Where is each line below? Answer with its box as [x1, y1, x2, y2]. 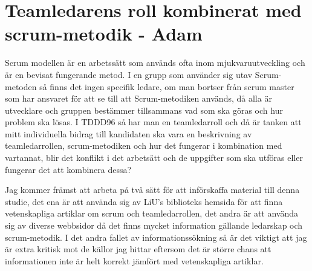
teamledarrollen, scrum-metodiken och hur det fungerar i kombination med [5, 139, 282, 152]
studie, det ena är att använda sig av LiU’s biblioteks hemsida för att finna [5, 195, 283, 207]
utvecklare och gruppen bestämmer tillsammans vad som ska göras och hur [5, 103, 283, 116]
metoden [5, 80, 37, 93]
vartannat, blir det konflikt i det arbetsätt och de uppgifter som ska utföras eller [5, 151, 303, 164]
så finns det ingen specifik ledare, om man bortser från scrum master [39, 80, 294, 93]
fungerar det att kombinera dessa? [5, 163, 132, 175]
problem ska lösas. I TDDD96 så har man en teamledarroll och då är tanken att [5, 116, 302, 128]
